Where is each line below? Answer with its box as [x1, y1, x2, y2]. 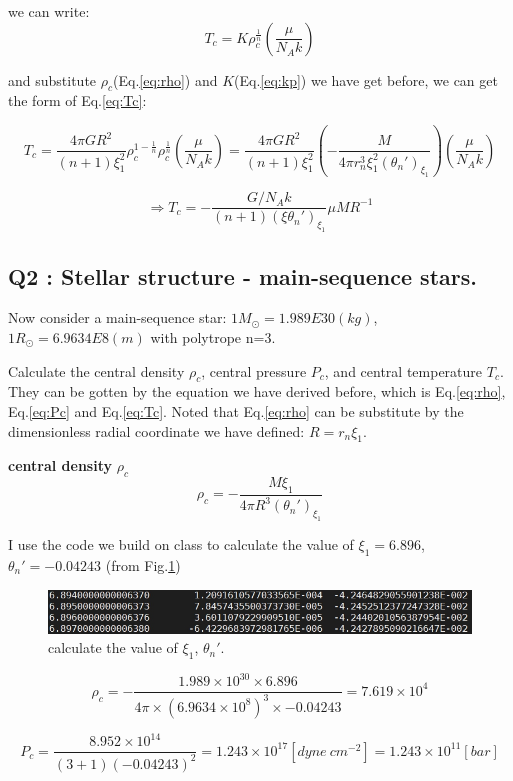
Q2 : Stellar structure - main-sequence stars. [8, 260, 477, 291]
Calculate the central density [8, 360, 185, 381]
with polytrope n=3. [150, 327, 276, 348]
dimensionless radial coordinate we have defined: [8, 420, 305, 441]
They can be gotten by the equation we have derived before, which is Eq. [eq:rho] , [8, 381, 506, 402]
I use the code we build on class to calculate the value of [8, 534, 354, 555]
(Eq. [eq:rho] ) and [113, 69, 218, 90]
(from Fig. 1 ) [105, 554, 181, 575]
